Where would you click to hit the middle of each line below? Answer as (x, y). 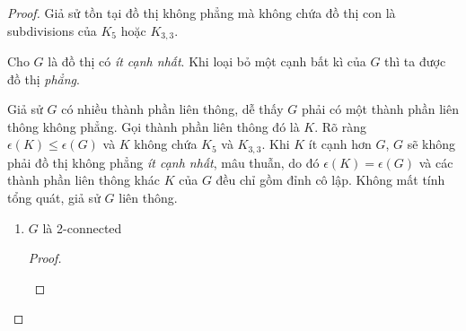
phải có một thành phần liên (380, 109)
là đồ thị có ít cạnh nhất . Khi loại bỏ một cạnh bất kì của (207, 61)
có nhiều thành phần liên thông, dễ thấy (172, 109)
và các (436, 162)
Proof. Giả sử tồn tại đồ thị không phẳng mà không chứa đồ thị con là (202, 13)
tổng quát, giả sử (54, 198)
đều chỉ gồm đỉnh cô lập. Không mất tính (330, 180)
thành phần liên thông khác (84, 180)
